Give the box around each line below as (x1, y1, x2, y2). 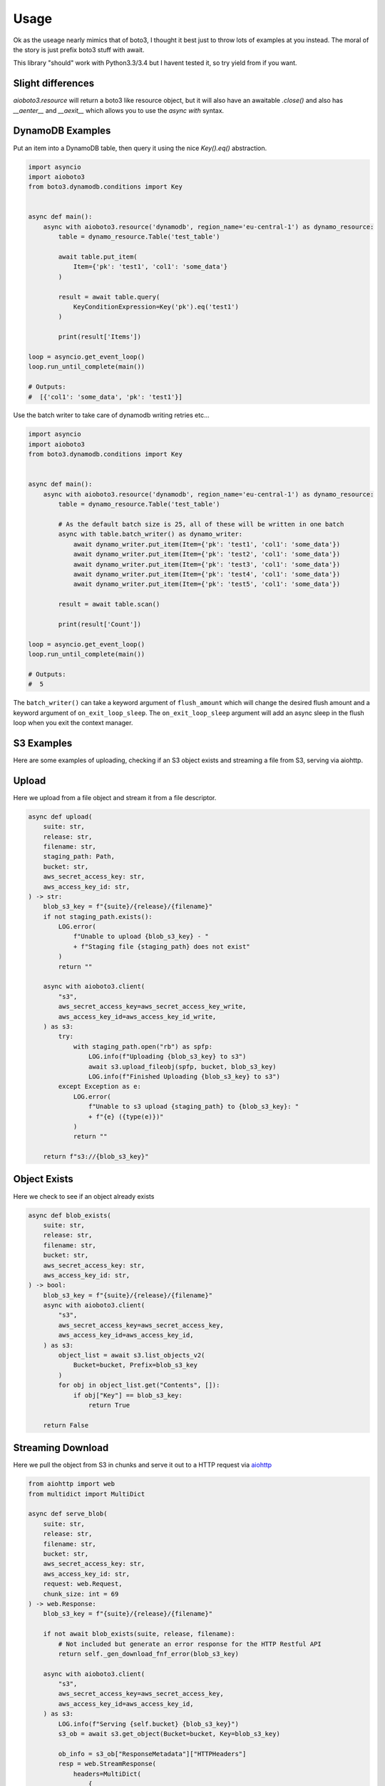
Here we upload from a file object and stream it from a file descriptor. (13, 793, 217, 802)
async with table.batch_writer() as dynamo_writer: (58, 530, 243, 539)
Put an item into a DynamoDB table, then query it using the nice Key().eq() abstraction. (13, 144, 267, 152)
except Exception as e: (58, 1082, 142, 1091)
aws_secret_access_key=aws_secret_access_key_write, (58, 1002, 247, 1011)
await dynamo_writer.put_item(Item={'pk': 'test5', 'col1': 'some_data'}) (73, 580, 341, 589)
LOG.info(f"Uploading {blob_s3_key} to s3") (88, 1052, 247, 1061)
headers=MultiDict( (73, 1770, 142, 1778)
